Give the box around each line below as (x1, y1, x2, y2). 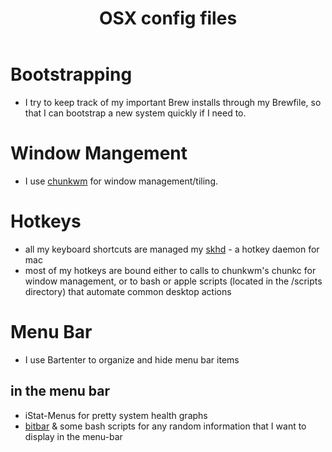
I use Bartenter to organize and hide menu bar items (24, 353, 240, 366)
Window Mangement (10, 142, 188, 165)
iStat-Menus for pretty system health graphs (24, 409, 208, 421)
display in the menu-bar (24, 430, 123, 442)
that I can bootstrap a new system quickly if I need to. (24, 107, 247, 119)
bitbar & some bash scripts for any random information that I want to (24, 420, 307, 432)
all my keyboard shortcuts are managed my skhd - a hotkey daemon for (24, 243, 320, 255)
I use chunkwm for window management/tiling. (24, 175, 219, 187)
